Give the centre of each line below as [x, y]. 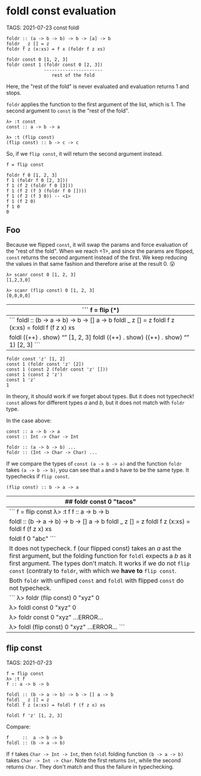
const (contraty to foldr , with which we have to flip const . [93, 571]
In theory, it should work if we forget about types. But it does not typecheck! [100, 396]
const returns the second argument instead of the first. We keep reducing [97, 257]
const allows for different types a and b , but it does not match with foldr [95, 402]
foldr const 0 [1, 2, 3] [37, 59]
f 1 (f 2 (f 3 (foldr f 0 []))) [46, 191]
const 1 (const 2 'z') [34, 375]
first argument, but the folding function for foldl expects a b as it [100, 556]
